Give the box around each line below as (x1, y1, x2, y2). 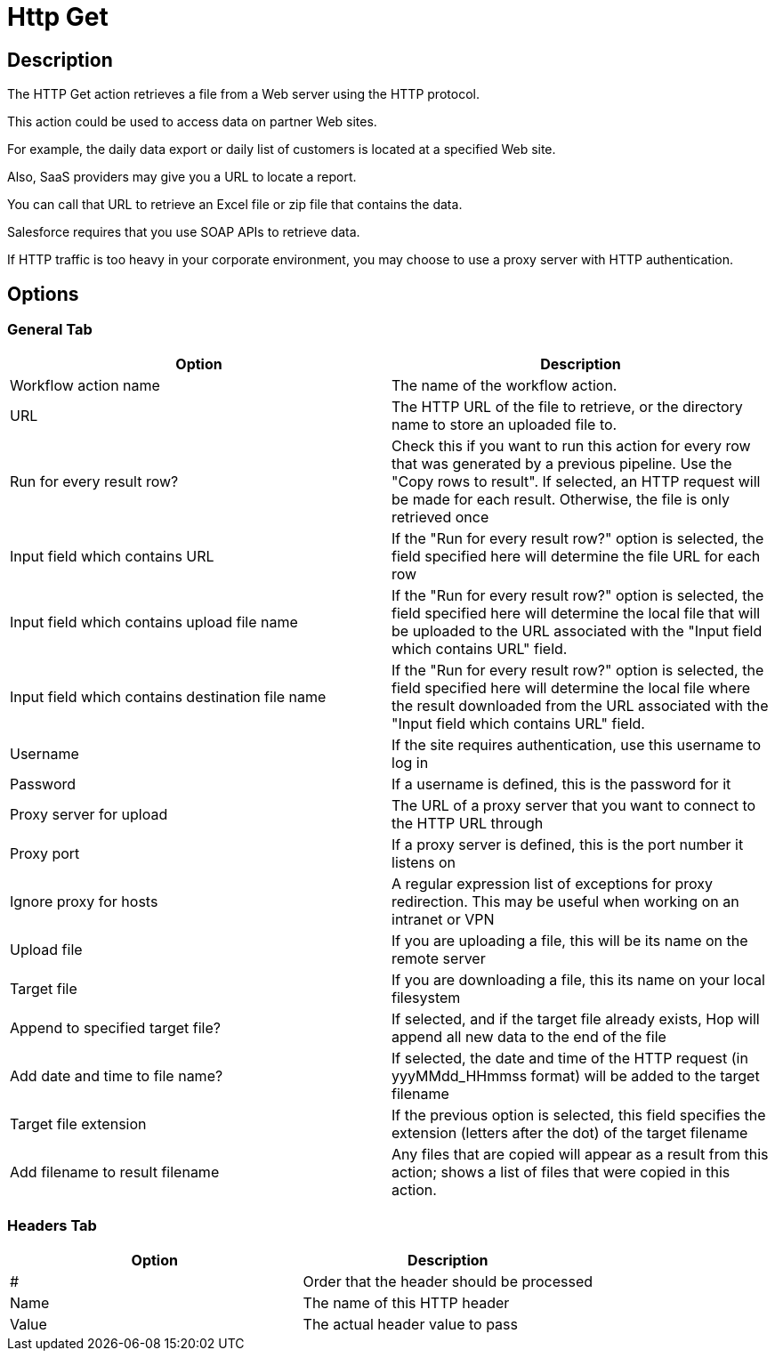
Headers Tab (7, 1216, 97, 1234)
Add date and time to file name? (10, 1067, 223, 1086)
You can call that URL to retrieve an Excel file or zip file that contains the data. (7, 197, 463, 213)
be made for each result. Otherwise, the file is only (392, 490, 730, 509)
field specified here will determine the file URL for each (392, 547, 761, 566)
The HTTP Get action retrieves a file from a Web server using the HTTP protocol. (7, 86, 480, 102)
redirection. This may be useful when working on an (392, 893, 739, 911)
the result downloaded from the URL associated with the (392, 697, 769, 715)
